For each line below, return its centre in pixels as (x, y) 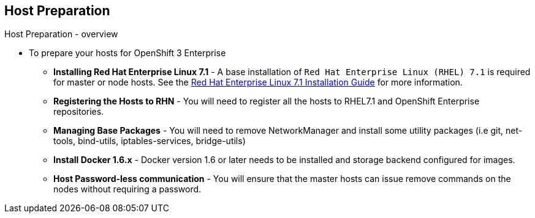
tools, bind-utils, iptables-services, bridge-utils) (150, 141)
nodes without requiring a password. (127, 189)
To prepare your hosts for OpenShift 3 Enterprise (127, 53)
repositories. (79, 112)
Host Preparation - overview (61, 34)
